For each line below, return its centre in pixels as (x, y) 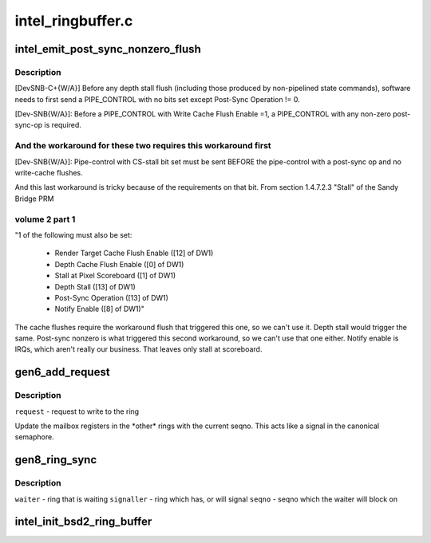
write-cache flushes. (49, 173)
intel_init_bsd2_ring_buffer (83, 522)
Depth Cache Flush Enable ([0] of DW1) (119, 264)
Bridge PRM (34, 199)
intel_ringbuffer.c (74, 21)
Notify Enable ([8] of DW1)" (100, 309)
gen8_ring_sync (56, 460)
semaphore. (35, 437)
